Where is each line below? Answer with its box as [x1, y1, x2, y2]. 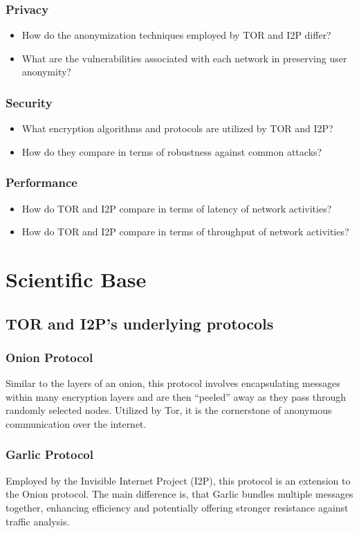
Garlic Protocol [6, 446, 93, 463]
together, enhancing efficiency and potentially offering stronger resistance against [6, 500, 349, 514]
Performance [6, 174, 77, 191]
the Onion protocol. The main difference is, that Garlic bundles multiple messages [6, 487, 353, 501]
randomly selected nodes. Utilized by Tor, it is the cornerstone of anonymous [6, 403, 332, 417]
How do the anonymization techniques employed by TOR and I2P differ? [21, 28, 331, 42]
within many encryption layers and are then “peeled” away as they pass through [6, 389, 347, 404]
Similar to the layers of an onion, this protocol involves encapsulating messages [6, 376, 340, 390]
